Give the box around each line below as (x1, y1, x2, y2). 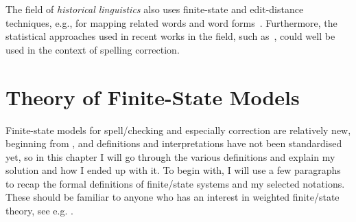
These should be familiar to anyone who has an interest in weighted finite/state (5, 190, 340, 204)
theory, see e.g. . (5, 203, 73, 218)
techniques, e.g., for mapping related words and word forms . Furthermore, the (5, 15, 337, 30)
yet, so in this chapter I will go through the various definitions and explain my (5, 149, 335, 164)
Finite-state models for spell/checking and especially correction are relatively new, (5, 122, 351, 137)
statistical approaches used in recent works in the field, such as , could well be (5, 29, 335, 43)
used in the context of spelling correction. (5, 42, 180, 56)
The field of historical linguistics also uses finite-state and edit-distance (5, 2, 304, 16)
